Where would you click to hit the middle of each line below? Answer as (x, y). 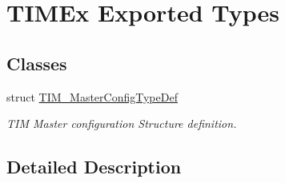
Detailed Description (94, 167)
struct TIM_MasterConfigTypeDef (92, 96)
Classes (37, 63)
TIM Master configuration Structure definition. (122, 123)
